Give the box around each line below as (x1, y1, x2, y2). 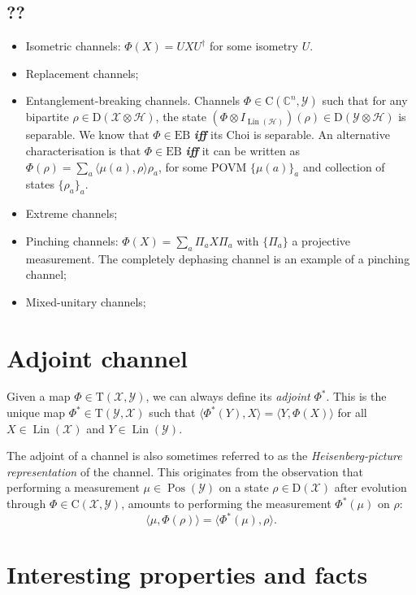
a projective (292, 232, 351, 249)
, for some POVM (158, 158, 247, 175)
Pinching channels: (25, 232, 119, 249)
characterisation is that (25, 141, 141, 159)
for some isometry (209, 37, 298, 54)
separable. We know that (25, 126, 149, 143)
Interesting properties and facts (6, 558, 368, 591)
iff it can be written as (185, 141, 300, 159)
